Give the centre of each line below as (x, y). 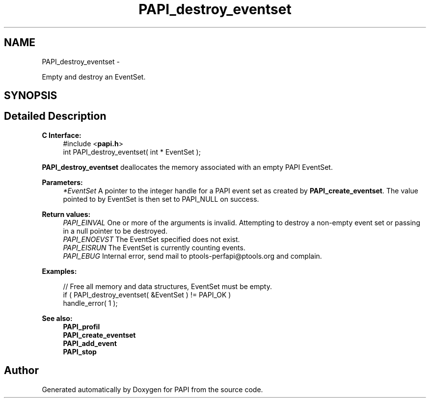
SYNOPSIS (31, 96)
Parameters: (62, 182)
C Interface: (62, 135)
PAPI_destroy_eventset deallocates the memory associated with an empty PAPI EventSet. (187, 167)
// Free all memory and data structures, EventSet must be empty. (167, 286)
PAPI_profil (81, 326)
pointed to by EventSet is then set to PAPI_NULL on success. (161, 199)
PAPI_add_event (90, 343)
